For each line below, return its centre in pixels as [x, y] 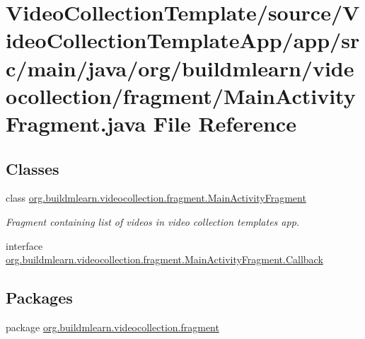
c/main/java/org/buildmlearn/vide [180, 68]
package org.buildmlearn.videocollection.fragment [112, 327]
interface [24, 245]
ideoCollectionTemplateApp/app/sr [183, 40]
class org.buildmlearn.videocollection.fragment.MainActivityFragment [156, 198]
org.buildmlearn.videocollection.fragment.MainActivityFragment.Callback [164, 259]
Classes [33, 168]
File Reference [225, 123]
